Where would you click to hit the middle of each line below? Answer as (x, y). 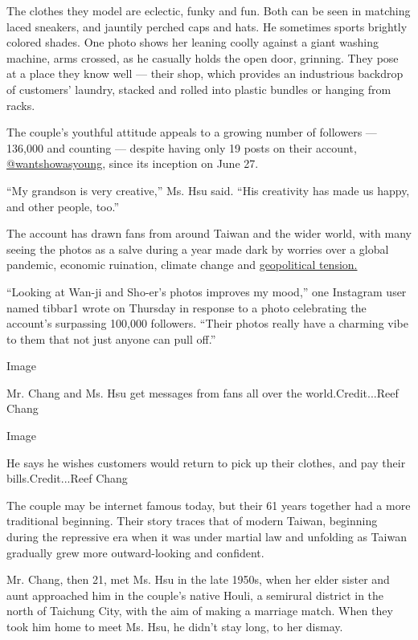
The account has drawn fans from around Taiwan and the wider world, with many (209, 233)
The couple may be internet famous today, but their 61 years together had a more (209, 505)
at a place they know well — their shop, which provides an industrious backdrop (205, 73)
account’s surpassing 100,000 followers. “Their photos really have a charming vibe (207, 323)
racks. (21, 105)
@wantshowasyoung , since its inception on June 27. (133, 163)
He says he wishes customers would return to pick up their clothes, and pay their (206, 462)
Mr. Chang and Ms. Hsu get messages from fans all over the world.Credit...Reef (203, 392)
